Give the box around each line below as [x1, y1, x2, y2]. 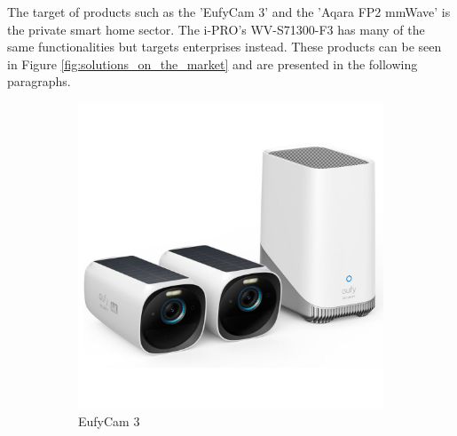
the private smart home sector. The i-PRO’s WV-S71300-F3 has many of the [7, 20, 425, 38]
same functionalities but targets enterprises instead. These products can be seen [7, 37, 442, 56]
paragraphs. [7, 72, 71, 91]
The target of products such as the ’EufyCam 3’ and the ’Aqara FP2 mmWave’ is [7, 3, 451, 20]
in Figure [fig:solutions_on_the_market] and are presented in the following [7, 54, 418, 73]
